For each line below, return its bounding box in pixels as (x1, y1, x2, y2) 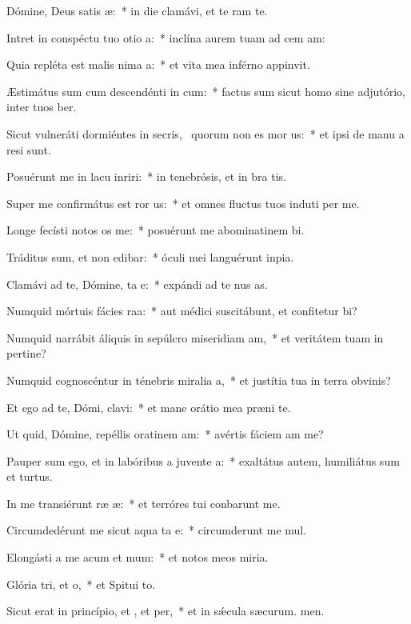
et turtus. (6, 468, 53, 485)
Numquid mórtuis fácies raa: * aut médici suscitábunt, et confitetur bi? (6, 302, 357, 319)
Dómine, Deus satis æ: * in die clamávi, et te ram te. (6, 2, 268, 18)
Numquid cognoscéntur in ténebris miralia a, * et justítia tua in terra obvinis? (6, 371, 391, 388)
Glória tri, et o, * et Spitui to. (6, 575, 156, 592)
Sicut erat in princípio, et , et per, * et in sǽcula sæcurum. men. (6, 602, 325, 619)
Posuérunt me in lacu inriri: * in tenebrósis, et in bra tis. (6, 168, 286, 185)
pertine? (6, 345, 46, 362)
